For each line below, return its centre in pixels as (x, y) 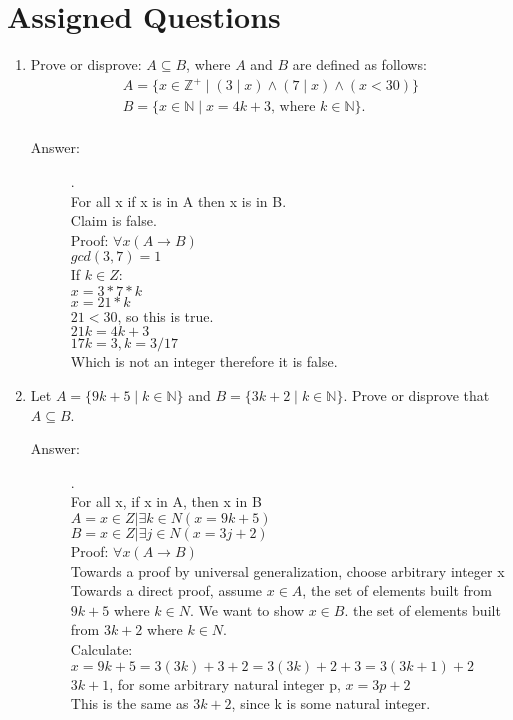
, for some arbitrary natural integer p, (225, 683)
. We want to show (247, 609)
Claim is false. (113, 220)
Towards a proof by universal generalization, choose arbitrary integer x (287, 570)
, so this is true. (165, 315)
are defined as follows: (359, 64)
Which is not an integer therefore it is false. (204, 361)
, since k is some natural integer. (331, 703)
